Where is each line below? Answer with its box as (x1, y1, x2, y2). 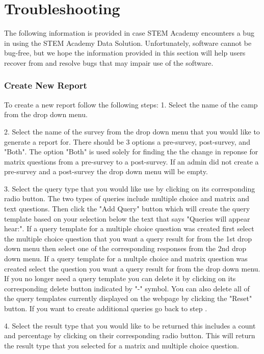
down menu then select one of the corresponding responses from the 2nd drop (4, 243, 247, 254)
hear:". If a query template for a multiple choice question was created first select (4, 223, 254, 234)
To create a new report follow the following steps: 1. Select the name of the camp (4, 99, 258, 110)
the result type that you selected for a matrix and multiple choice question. (4, 340, 239, 350)
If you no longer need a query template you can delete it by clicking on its (4, 273, 236, 284)
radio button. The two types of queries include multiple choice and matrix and (4, 193, 249, 204)
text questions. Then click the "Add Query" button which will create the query (4, 203, 250, 214)
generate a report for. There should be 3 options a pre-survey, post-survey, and (4, 136, 250, 147)
